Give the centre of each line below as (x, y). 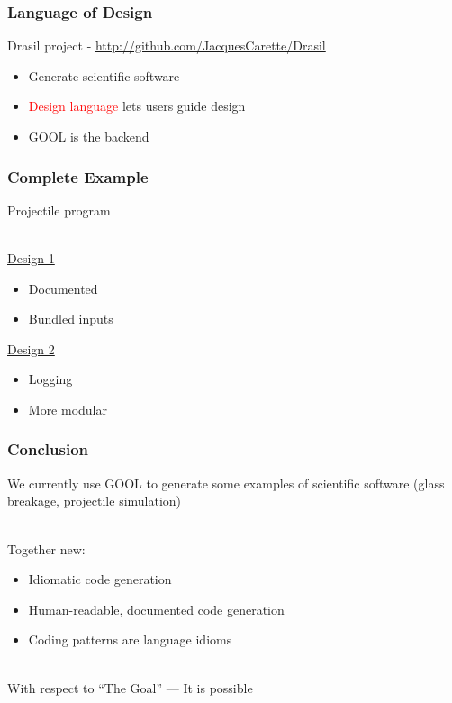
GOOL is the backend (89, 136)
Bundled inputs (71, 319)
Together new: (46, 548)
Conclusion (48, 449)
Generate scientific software (104, 75)
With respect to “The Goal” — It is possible (130, 687)
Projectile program (59, 210)
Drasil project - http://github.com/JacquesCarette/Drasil (167, 46)
